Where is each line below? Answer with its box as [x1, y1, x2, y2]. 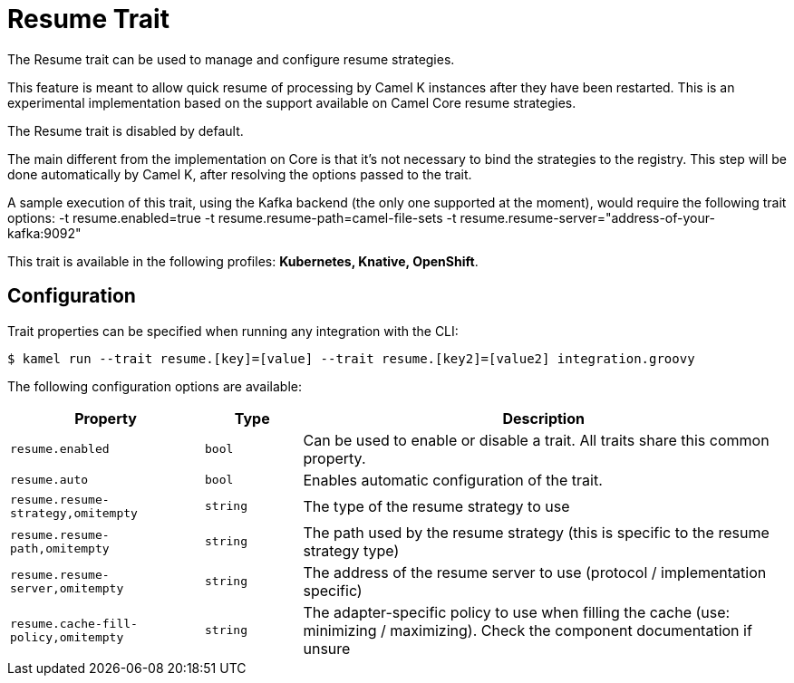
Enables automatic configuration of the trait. [303, 470, 603, 489]
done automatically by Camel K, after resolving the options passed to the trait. [7, 166, 472, 182]
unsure [303, 639, 351, 658]
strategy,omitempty [10, 505, 138, 520]
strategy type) [303, 541, 400, 560]
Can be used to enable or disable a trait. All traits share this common [303, 430, 770, 449]
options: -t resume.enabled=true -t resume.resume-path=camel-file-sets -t [7, 209, 457, 226]
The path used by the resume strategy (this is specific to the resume [303, 523, 770, 542]
